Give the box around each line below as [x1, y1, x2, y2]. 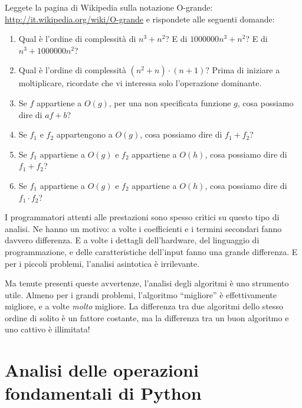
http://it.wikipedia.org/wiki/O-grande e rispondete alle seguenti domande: [5, 12, 275, 25]
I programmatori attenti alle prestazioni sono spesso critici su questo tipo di [5, 211, 280, 223]
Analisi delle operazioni [5, 358, 199, 382]
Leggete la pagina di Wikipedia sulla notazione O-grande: [5, 1, 213, 13]
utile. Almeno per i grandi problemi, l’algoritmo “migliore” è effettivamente [5, 288, 277, 301]
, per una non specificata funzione [109, 96, 231, 109]
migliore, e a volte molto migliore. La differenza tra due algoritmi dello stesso [5, 300, 284, 312]
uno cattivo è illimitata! [5, 323, 90, 335]
